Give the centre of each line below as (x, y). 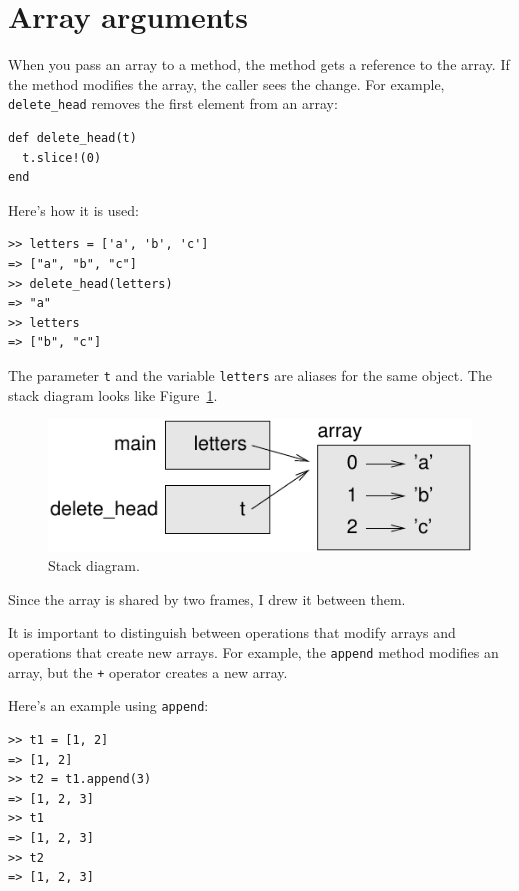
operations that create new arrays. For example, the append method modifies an (253, 652)
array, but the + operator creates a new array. (148, 671)
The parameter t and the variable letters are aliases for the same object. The (250, 374)
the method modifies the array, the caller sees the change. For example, (226, 83)
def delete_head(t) (72, 137)
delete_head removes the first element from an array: (173, 103)
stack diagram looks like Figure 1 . (113, 394)
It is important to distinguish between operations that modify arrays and (232, 632)
